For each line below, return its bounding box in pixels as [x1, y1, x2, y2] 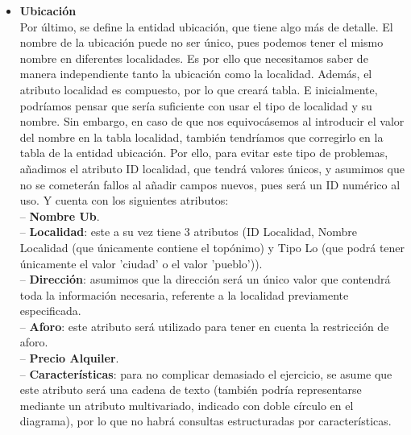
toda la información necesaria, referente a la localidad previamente [19, 286, 349, 303]
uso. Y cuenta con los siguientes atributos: [19, 192, 229, 209]
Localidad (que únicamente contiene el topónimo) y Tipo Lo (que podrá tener [19, 238, 405, 255]
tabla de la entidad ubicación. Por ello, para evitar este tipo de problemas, [19, 144, 388, 161]
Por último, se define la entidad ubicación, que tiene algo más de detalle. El [19, 18, 393, 35]
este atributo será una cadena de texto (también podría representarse [19, 381, 362, 398]
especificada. [19, 302, 81, 319]
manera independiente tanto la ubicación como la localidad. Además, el [19, 65, 372, 82]
